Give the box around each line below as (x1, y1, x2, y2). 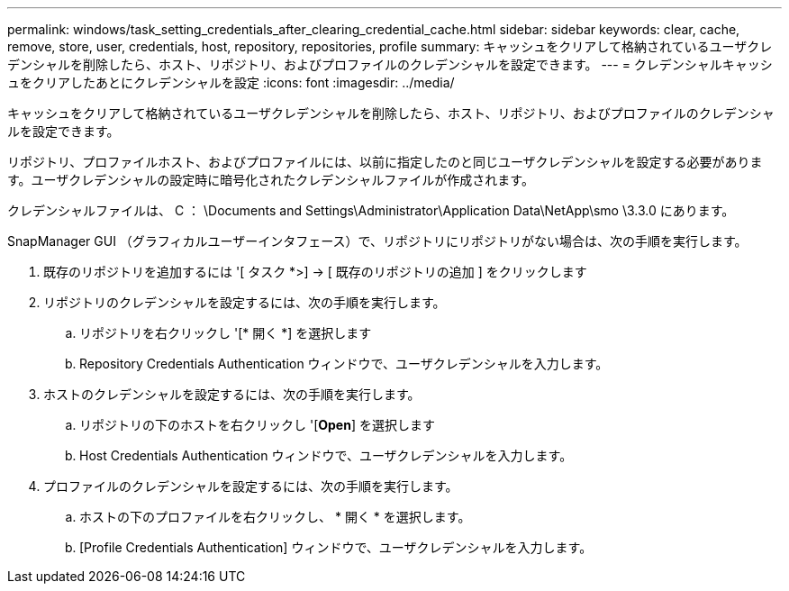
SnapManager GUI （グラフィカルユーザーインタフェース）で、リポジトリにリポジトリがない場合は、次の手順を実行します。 (7, 233, 748, 249)
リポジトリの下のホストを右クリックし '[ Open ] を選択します (79, 417, 435, 432)
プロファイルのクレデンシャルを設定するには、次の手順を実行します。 (43, 478, 458, 494)
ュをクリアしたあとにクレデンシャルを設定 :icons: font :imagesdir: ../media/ (7, 75, 455, 90)
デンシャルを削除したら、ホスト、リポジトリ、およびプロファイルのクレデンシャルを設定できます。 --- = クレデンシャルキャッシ (7, 57, 773, 72)
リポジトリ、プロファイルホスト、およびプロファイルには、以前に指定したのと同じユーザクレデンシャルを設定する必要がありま (7, 154, 763, 169)
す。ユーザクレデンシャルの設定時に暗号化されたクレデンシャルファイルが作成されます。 (7, 172, 534, 187)
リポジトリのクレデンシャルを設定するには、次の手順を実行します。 (43, 295, 446, 310)
